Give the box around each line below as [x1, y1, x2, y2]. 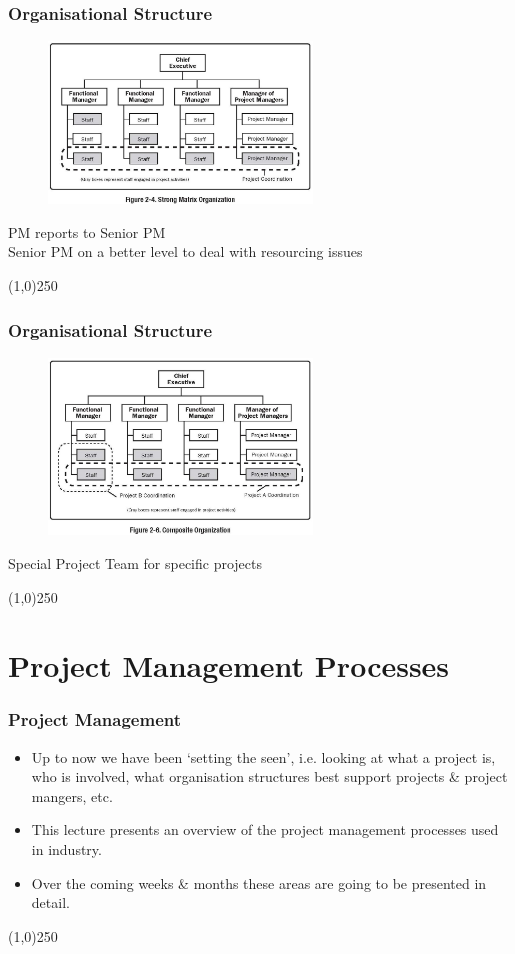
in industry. [31, 839, 102, 860]
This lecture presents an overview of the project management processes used [31, 819, 499, 840]
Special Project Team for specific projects [8, 552, 263, 573]
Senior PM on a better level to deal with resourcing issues [8, 241, 363, 262]
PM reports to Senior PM [8, 221, 166, 242]
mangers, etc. [31, 785, 113, 806]
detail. [31, 892, 70, 913]
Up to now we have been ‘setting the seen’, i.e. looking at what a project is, [31, 746, 496, 767]
